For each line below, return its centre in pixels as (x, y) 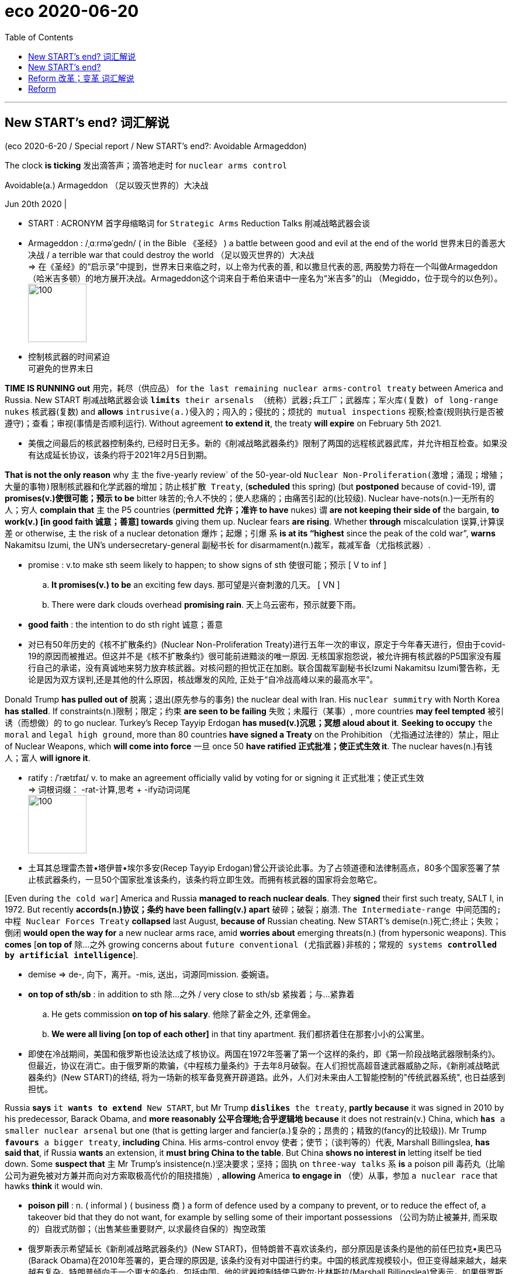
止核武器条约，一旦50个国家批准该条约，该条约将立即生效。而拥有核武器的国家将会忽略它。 (205, 879)
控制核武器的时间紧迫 (69, 356)
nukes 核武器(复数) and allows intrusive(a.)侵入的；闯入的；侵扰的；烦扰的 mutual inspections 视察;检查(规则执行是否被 (254, 411)
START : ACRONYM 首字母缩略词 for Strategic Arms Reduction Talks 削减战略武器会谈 (199, 223)
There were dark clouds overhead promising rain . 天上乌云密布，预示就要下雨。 (206, 604)
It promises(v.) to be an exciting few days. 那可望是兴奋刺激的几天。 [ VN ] (196, 584)
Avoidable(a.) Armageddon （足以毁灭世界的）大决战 (107, 185)
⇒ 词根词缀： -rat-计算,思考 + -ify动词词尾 (109, 789)
